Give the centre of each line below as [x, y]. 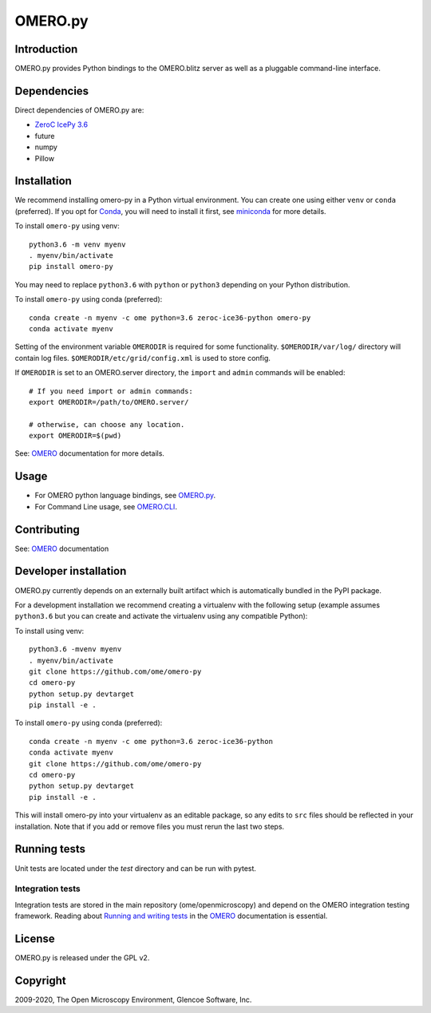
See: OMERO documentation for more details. [90, 453]
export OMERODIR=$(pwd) [75, 436]
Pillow [45, 158]
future [45, 136]
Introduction [46, 49]
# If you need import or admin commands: [111, 391]
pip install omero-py [71, 267]
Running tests [50, 849]
